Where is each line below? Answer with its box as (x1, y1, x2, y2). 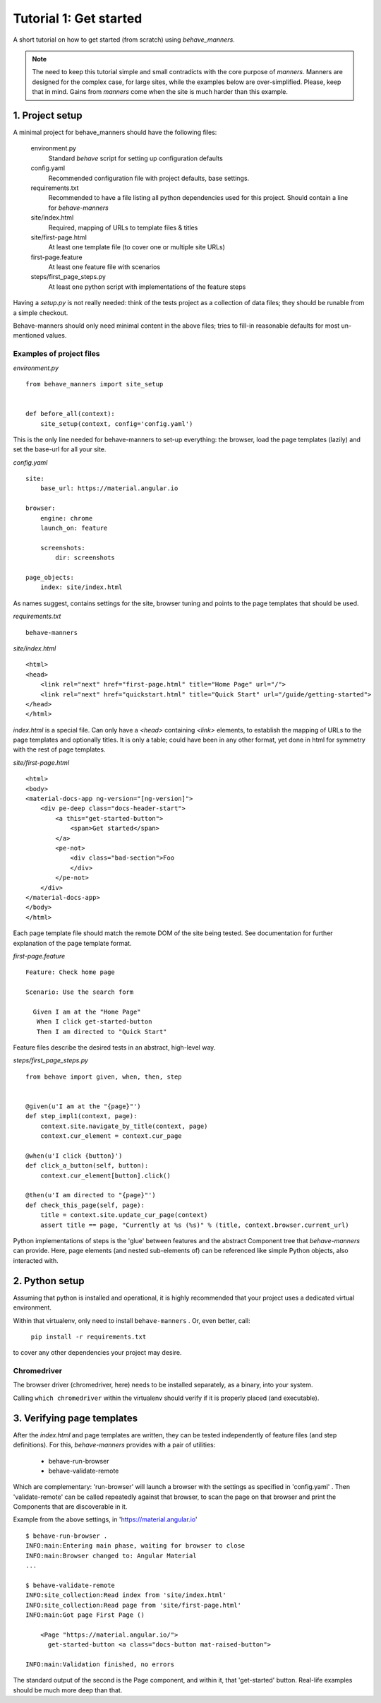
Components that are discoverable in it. (13, 1502, 128, 1511)
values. (46, 331, 67, 340)
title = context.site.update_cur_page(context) (40, 1211, 208, 1219)
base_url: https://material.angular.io (40, 485, 179, 492)
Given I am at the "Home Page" (32, 1007, 141, 1016)
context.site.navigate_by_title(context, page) (40, 1122, 208, 1130)
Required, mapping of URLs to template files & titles (48, 223, 198, 232)
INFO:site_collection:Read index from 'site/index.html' (25, 1591, 227, 1599)
